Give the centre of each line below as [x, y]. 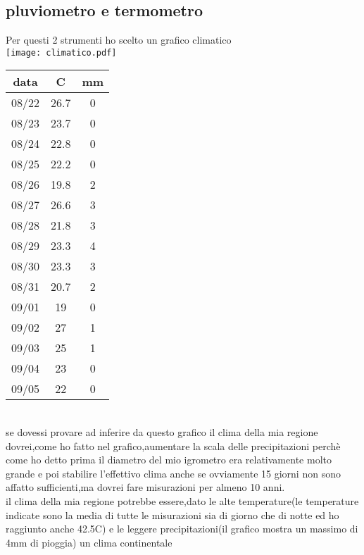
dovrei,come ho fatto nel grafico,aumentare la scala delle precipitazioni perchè [173, 445]
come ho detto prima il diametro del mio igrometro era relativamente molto [169, 460]
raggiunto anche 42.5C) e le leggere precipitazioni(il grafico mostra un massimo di [182, 529]
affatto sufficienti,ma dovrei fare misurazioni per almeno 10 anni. [145, 487]
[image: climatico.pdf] [61, 52]
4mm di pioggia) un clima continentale [89, 542]
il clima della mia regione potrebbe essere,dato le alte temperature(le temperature [182, 501]
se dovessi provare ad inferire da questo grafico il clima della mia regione [162, 432]
